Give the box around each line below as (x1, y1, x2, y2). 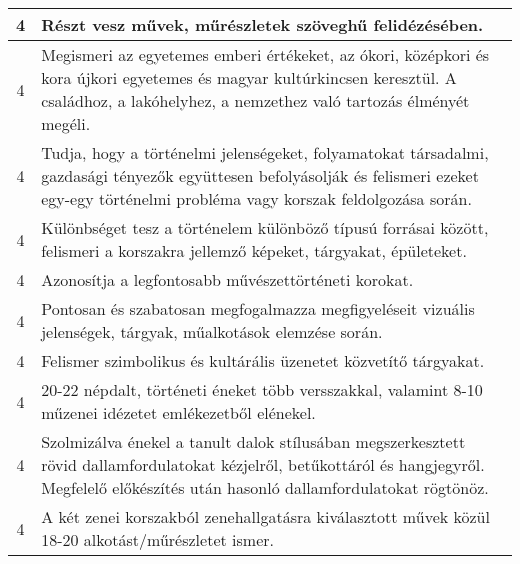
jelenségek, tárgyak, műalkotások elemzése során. (41, 320, 383, 343)
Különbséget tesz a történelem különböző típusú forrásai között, (41, 216, 489, 239)
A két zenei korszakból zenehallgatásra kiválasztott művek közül (41, 505, 490, 528)
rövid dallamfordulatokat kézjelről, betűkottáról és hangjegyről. (41, 453, 485, 476)
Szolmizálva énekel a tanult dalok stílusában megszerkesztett (41, 430, 466, 453)
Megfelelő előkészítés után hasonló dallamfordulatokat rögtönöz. (41, 476, 489, 499)
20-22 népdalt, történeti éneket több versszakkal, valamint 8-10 (41, 378, 483, 401)
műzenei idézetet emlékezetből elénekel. (41, 401, 316, 424)
